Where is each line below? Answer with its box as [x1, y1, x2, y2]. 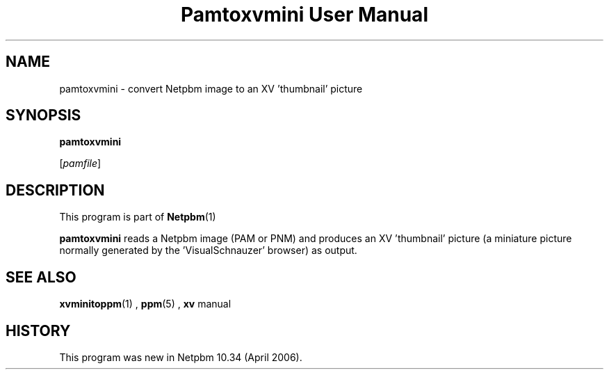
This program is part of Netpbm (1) [59, 211, 216, 223]
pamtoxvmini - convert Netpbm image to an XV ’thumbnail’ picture [59, 82, 363, 95]
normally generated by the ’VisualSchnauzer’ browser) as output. [59, 244, 357, 257]
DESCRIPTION [6, 181, 105, 199]
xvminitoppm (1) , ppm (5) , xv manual [59, 298, 232, 310]
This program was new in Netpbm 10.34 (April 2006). [59, 351, 302, 363]
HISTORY [6, 321, 71, 340]
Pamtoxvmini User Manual [181, 3, 428, 26]
